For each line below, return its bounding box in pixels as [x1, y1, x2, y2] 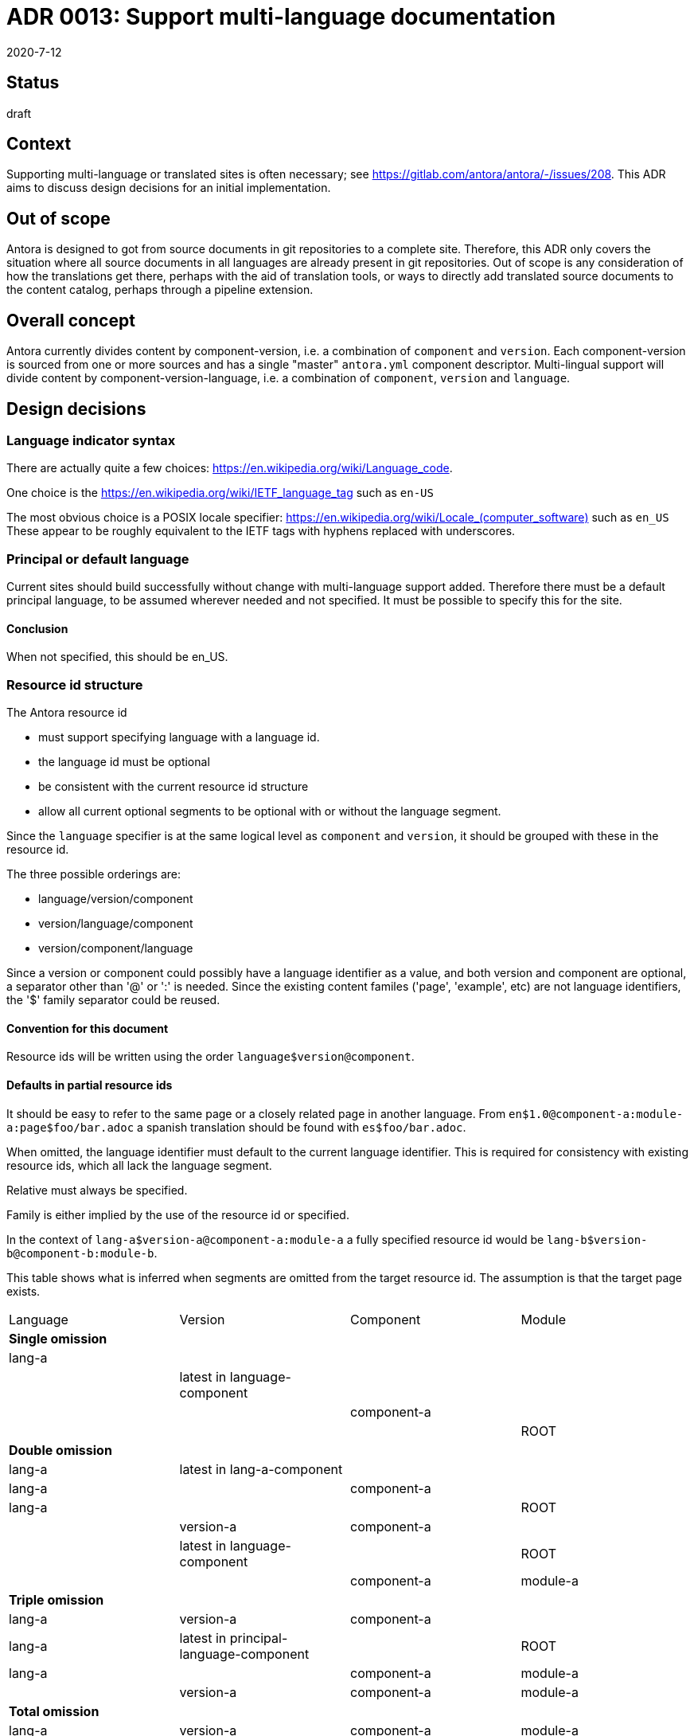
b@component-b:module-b [6, 1246, 154, 1260]
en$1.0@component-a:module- [509, 1107, 684, 1120]
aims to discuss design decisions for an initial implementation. [6, 181, 331, 195]
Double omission [9, 1441, 112, 1458]
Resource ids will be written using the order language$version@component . [6, 1050, 415, 1064]
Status [6, 72, 60, 93]
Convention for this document [6, 1021, 169, 1035]
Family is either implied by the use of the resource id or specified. [6, 1207, 349, 1222]
